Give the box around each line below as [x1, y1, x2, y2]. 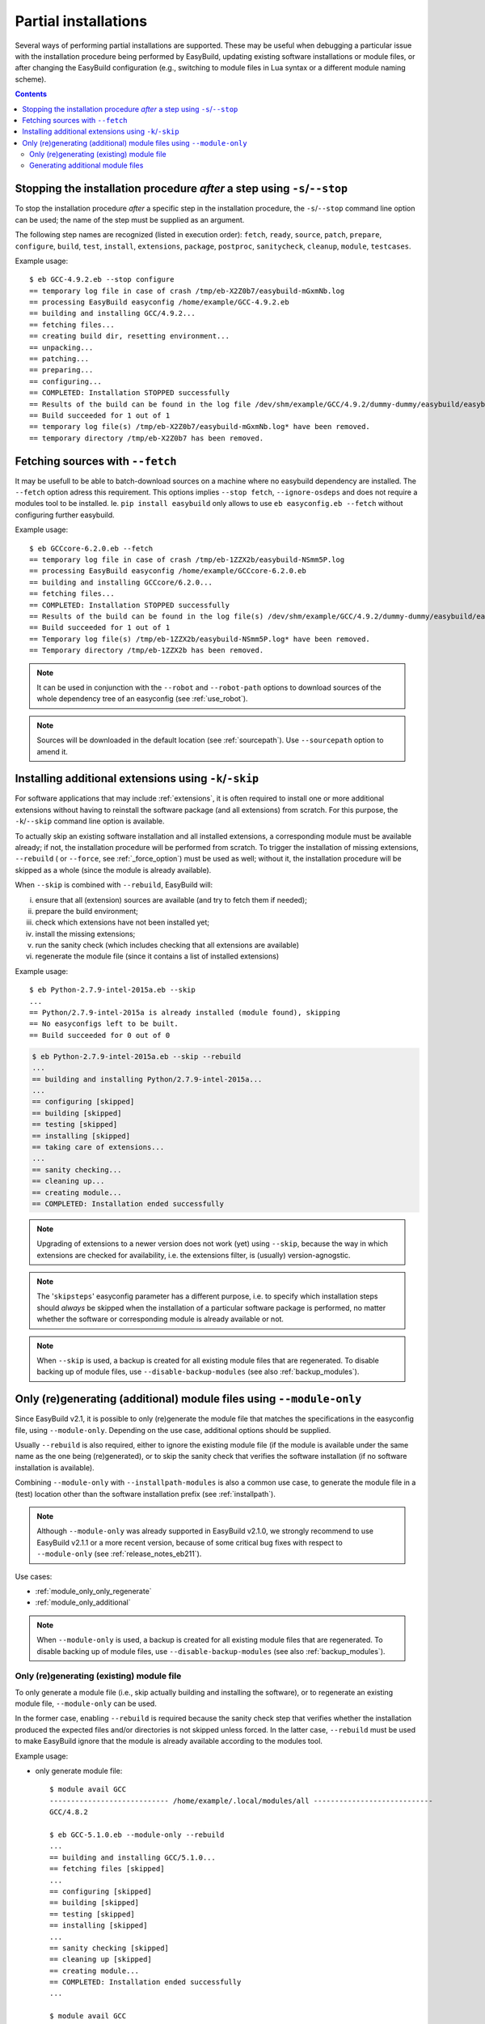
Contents [15, 89, 48, 99]
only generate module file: [35, 1766, 123, 1776]
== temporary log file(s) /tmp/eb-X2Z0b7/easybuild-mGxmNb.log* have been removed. [29, 422, 371, 432]
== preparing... [29, 365, 94, 375]
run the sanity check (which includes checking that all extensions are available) [35, 940, 299, 950]
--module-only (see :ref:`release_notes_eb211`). [36, 1549, 202, 1558]
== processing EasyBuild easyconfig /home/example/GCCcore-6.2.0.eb [29, 567, 306, 576]
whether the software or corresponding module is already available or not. [36, 1314, 285, 1324]
